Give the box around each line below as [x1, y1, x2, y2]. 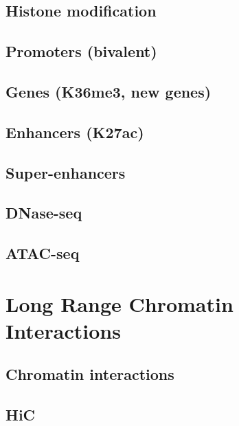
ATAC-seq [5, 243, 80, 264]
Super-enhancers [5, 161, 126, 183]
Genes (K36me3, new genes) [5, 80, 212, 102]
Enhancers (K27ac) [5, 121, 144, 142]
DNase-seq [5, 202, 82, 223]
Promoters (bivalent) [5, 41, 157, 62]
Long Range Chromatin [5, 289, 234, 317]
